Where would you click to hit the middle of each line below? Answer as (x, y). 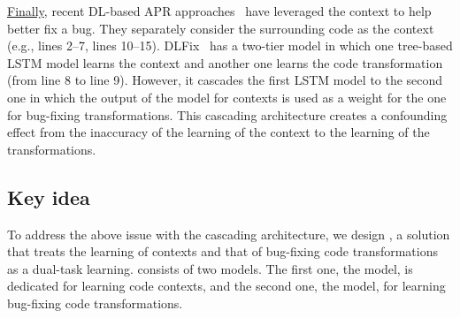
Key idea (49, 197)
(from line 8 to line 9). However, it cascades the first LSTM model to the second (225, 80)
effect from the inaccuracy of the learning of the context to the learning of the (218, 132)
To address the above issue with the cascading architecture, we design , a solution (229, 234)
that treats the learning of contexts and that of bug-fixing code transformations (223, 251)
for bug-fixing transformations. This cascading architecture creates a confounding (227, 114)
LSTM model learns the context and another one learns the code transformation (225, 62)
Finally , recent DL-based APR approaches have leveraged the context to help (219, 11)
